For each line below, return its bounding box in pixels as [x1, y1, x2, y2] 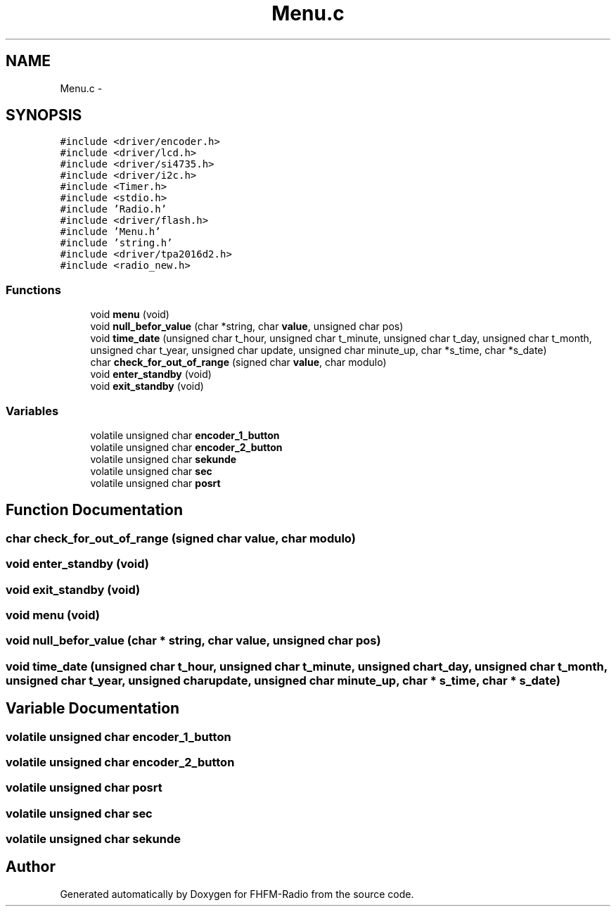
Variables [6, 403, 59, 418]
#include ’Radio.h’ [60, 203, 167, 215]
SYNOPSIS [6, 106, 82, 125]
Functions [6, 282, 61, 297]
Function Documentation [6, 501, 183, 519]
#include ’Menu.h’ [60, 226, 161, 238]
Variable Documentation [6, 699, 180, 718]
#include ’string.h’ [60, 237, 173, 249]
